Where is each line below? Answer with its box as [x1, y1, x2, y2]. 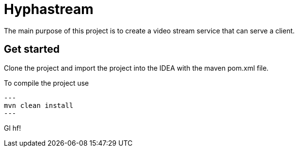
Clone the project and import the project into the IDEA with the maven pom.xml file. [4, 63, 269, 72]
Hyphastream [4, 1, 94, 17]
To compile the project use [4, 78, 89, 87]
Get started [4, 43, 60, 56]
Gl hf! [4, 123, 21, 132]
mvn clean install [4, 101, 74, 109]
